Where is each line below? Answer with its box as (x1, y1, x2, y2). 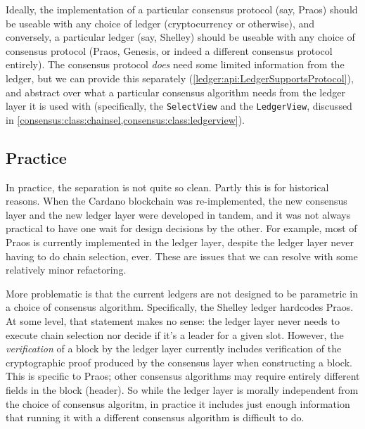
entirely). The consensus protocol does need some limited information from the (6, 57, 345, 72)
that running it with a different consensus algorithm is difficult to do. (6, 410, 305, 425)
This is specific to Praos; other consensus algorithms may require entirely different (6, 369, 360, 383)
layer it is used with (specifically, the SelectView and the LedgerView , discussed (6, 98, 352, 113)
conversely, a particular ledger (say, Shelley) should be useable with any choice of (6, 30, 355, 44)
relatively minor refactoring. (6, 262, 127, 277)
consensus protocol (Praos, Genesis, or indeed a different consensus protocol (6, 43, 333, 58)
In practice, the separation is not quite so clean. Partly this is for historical (6, 179, 329, 194)
